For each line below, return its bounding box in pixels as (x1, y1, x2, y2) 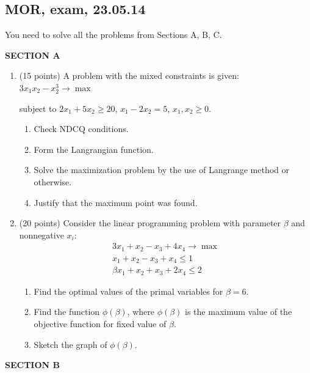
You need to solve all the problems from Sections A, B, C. (5, 28, 222, 41)
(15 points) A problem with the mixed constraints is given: (19, 69, 239, 82)
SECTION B (5, 358, 60, 371)
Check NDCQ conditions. (34, 122, 129, 135)
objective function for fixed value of (34, 317, 167, 330)
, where (127, 305, 154, 318)
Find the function (34, 305, 100, 318)
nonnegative (19, 228, 64, 241)
